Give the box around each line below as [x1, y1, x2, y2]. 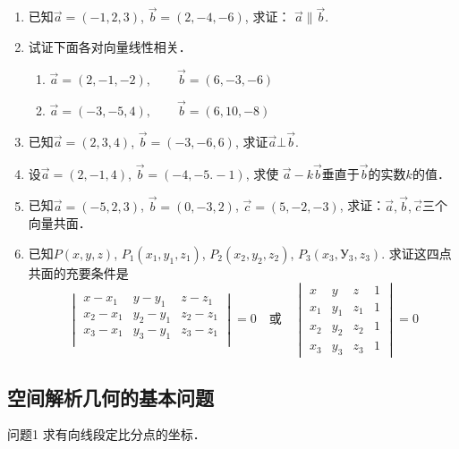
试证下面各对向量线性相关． [28, 37, 191, 55]
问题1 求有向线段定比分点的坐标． [7, 425, 206, 444]
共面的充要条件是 [28, 263, 129, 282]
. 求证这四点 [381, 243, 452, 262]
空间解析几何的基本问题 [7, 383, 214, 411]
